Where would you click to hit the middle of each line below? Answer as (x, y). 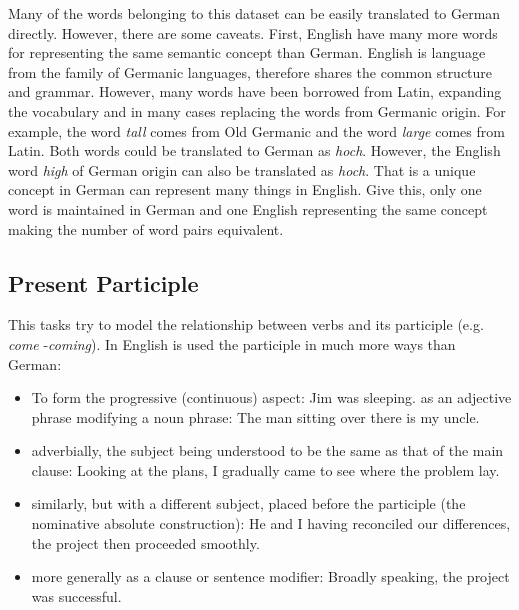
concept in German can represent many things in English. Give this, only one (245, 189)
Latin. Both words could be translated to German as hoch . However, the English (254, 150)
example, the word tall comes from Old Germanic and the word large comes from (256, 130)
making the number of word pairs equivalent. (146, 228)
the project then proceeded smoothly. (145, 542)
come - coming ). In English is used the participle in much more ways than (232, 343)
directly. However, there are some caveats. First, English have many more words (253, 32)
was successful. (76, 595)
